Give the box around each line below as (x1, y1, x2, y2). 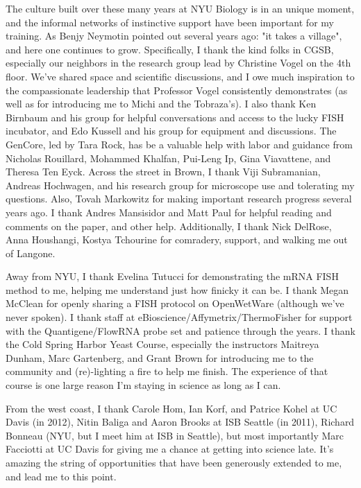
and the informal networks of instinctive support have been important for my (6, 15, 334, 29)
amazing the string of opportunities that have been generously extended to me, (6, 455, 342, 469)
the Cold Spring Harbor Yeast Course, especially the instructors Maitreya (6, 337, 319, 351)
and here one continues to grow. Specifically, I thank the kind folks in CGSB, (6, 42, 334, 56)
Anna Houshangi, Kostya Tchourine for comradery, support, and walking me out (6, 232, 348, 247)
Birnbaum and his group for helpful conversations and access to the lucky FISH (6, 110, 344, 124)
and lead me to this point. (6, 469, 117, 483)
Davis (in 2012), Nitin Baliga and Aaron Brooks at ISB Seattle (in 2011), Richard (6, 415, 355, 429)
